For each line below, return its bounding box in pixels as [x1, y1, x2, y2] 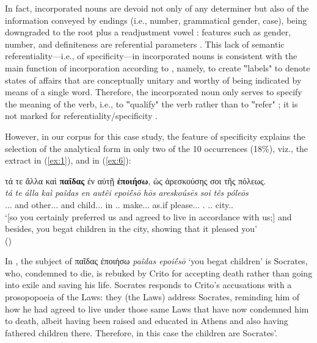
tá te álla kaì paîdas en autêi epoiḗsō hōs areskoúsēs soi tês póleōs [5, 186, 249, 199]
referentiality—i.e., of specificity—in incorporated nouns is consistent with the [5, 49, 297, 62]
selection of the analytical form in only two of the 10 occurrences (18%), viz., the [5, 142, 308, 154]
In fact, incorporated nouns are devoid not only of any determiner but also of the [5, 2, 309, 14]
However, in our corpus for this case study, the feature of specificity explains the [5, 129, 305, 142]
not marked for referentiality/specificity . [5, 109, 158, 122]
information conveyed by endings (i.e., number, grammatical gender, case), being [5, 13, 307, 26]
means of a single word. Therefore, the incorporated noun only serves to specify [5, 85, 302, 98]
